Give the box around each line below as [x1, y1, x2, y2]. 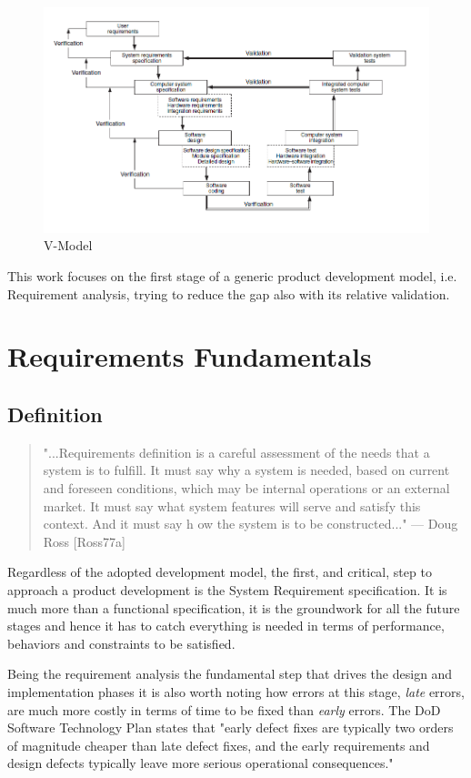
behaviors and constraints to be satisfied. [7, 633, 235, 652]
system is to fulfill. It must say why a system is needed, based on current [43, 460, 450, 480]
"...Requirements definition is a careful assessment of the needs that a [43, 442, 430, 461]
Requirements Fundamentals [7, 338, 372, 375]
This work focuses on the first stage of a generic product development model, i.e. [7, 267, 457, 286]
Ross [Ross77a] [43, 531, 125, 551]
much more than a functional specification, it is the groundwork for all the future [7, 598, 460, 617]
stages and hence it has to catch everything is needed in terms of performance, [7, 616, 445, 635]
